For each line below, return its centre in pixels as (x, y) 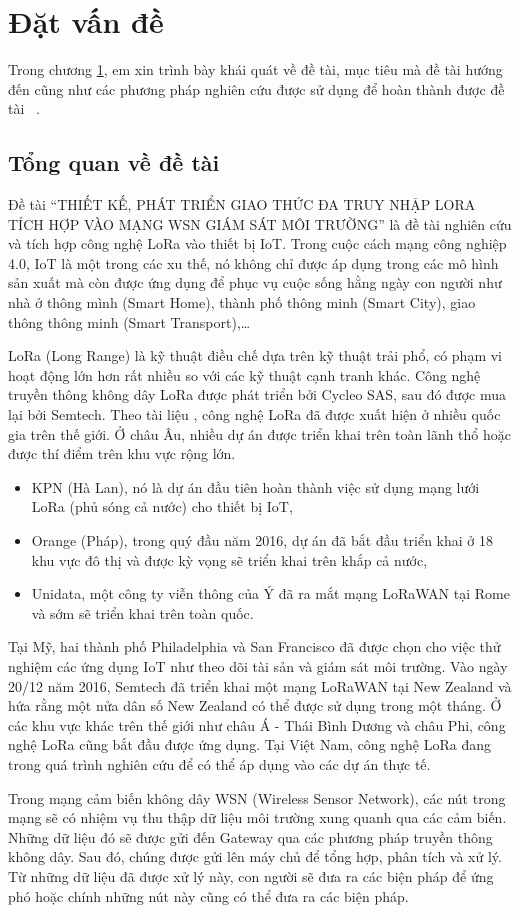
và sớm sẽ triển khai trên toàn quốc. (142, 612)
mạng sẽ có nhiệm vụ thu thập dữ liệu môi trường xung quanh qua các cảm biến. (257, 817)
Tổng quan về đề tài (114, 162)
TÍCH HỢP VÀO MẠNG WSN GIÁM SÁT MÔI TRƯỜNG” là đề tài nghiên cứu (260, 223)
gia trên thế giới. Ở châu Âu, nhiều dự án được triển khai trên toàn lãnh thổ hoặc (260, 433)
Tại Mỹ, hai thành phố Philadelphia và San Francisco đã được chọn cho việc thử (254, 646)
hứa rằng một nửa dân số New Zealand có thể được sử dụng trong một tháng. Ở (255, 705)
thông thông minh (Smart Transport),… (129, 321)
